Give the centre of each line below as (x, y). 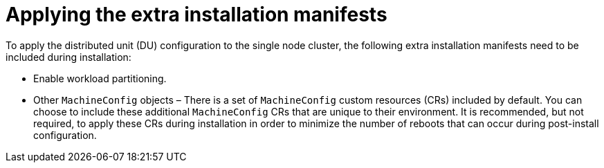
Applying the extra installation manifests (196, 15)
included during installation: (68, 57)
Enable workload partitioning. (100, 78)
